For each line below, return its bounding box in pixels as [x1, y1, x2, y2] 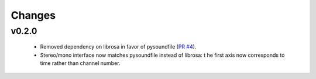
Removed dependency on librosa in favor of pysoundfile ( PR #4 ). [40, 43, 197, 50]
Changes [11, 9, 56, 22]
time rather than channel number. [40, 59, 121, 67]
